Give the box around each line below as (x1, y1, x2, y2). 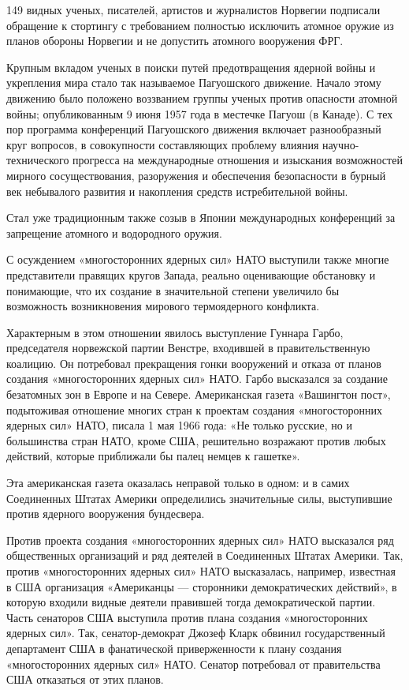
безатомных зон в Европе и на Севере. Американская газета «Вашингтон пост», (6, 386, 391, 403)
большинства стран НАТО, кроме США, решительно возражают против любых (6, 432, 386, 448)
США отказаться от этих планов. (6, 671, 164, 688)
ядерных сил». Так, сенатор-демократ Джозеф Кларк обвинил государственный (6, 624, 385, 641)
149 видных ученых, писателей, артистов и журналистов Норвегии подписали (6, 2, 381, 17)
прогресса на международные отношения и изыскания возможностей (73, 152, 403, 168)
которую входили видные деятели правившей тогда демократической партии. (6, 594, 376, 610)
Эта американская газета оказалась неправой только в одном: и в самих (6, 474, 350, 491)
